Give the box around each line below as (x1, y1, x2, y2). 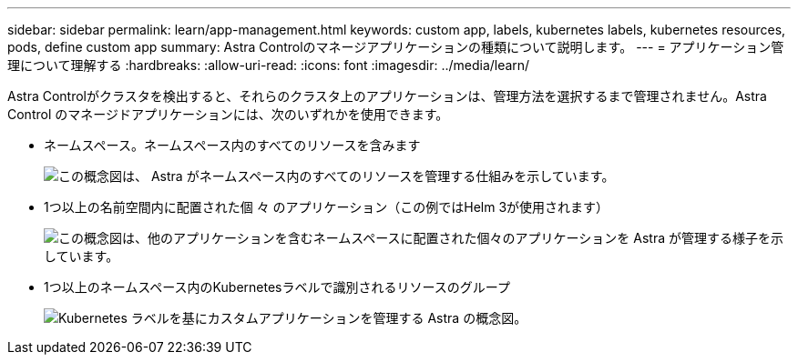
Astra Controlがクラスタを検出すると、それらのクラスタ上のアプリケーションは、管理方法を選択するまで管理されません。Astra (7, 88, 767, 104)
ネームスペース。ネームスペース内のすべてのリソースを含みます (44, 137, 421, 153)
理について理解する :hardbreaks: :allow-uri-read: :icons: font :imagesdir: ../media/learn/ (7, 57, 530, 73)
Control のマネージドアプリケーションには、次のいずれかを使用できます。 (7, 106, 449, 122)
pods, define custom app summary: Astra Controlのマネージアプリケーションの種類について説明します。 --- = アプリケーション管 (7, 39, 784, 55)
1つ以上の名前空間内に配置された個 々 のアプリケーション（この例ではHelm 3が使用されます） (44, 199, 609, 215)
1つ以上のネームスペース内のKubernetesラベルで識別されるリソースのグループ (44, 279, 510, 295)
